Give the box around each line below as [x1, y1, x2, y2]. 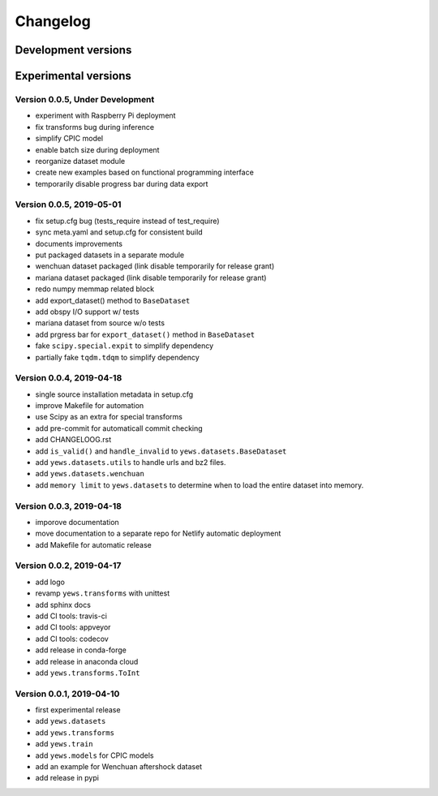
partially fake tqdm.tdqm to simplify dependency [35, 352, 200, 362]
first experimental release [35, 705, 121, 715]
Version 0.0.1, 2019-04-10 [15, 688, 120, 699]
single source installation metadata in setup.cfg [35, 389, 194, 399]
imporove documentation [35, 517, 119, 527]
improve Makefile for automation [35, 401, 144, 411]
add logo [35, 577, 65, 587]
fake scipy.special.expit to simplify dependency [35, 341, 214, 351]
